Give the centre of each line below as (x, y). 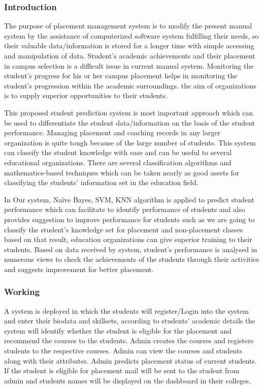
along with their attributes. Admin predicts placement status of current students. (130, 360)
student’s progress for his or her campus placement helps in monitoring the (121, 76)
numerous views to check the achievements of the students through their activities (132, 259)
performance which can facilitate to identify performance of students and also (125, 209)
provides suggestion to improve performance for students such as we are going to (129, 219)
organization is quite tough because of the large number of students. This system (130, 142)
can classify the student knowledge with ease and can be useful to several (118, 152)
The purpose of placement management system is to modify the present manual (128, 26)
